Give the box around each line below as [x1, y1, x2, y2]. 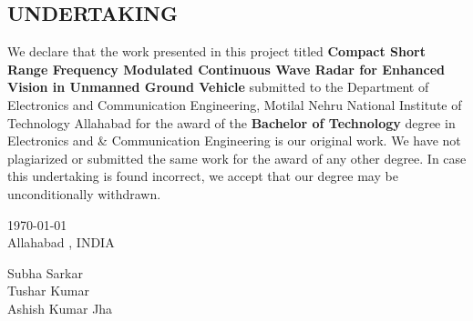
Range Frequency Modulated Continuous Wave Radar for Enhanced [7, 59, 446, 78]
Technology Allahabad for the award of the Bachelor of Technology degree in [7, 113, 456, 132]
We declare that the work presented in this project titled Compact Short [7, 42, 426, 61]
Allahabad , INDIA [7, 233, 115, 252]
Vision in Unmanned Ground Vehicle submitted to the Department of [7, 77, 429, 96]
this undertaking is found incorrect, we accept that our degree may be [7, 166, 398, 186]
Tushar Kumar [7, 281, 90, 300]
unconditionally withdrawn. [7, 184, 161, 203]
